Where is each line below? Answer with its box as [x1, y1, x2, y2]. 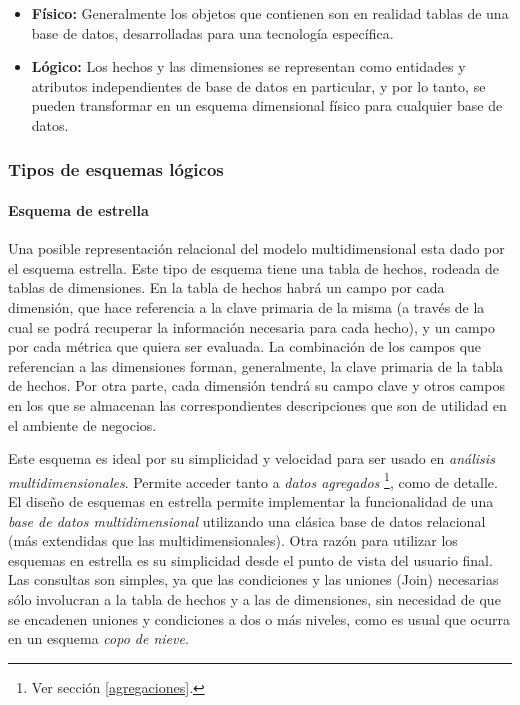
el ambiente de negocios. [8, 414, 157, 435]
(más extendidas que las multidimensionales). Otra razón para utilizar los [8, 530, 458, 551]
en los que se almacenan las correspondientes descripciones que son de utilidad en [8, 394, 507, 415]
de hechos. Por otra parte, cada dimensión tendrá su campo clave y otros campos [8, 375, 505, 396]
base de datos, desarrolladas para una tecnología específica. [31, 22, 394, 43]
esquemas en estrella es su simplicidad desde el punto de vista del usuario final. [8, 549, 493, 570]
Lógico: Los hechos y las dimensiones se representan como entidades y [31, 56, 466, 77]
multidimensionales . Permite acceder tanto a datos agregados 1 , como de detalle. [8, 468, 498, 492]
